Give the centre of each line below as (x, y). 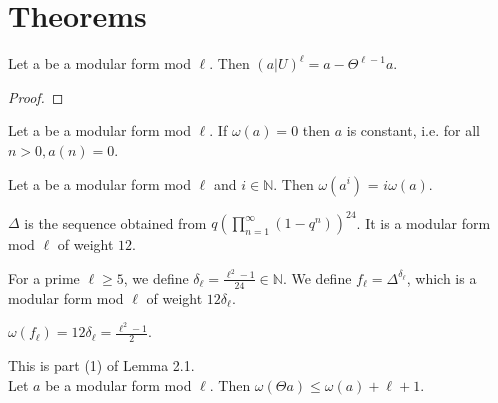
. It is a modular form (423, 222)
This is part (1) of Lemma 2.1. (101, 365)
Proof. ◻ (36, 96)
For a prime (44, 277)
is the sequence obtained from (115, 222)
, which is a (441, 277)
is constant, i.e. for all (413, 130)
